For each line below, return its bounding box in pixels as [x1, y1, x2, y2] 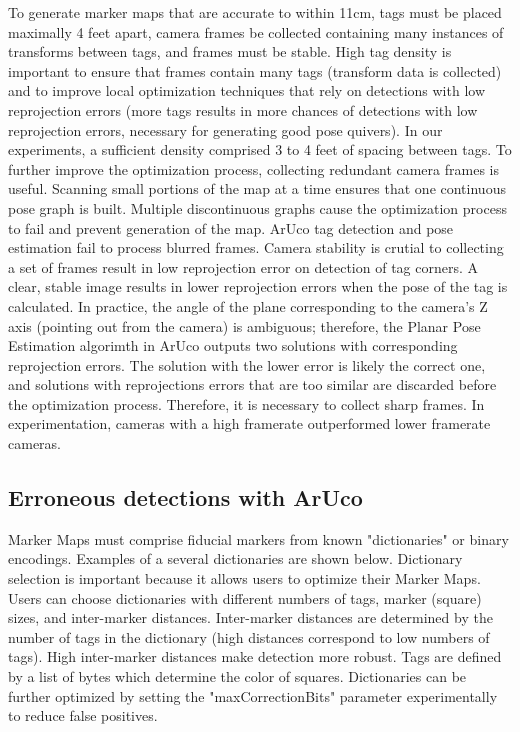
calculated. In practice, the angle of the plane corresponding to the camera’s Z [8, 295, 488, 316]
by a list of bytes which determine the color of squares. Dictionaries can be [8, 666, 467, 687]
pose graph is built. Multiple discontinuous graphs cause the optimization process [8, 197, 507, 218]
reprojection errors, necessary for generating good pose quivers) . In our [8, 119, 443, 140]
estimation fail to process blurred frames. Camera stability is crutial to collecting [8, 237, 504, 258]
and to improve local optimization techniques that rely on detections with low [8, 80, 486, 101]
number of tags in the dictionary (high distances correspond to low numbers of [8, 626, 490, 647]
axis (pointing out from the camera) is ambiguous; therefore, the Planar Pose [8, 315, 481, 336]
